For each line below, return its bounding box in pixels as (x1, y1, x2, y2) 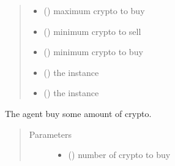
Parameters (29, 127, 72, 140)
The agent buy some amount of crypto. (5, 107, 152, 119)
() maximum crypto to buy (43, 4, 145, 17)
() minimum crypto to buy (43, 45, 143, 58)
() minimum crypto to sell (43, 25, 141, 37)
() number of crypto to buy (68, 148, 171, 161)
